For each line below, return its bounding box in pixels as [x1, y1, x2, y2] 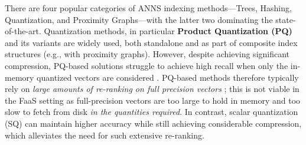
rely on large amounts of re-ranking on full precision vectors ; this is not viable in [5, 83, 300, 95]
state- [275, 13, 296, 25]
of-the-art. [5, 25, 41, 37]
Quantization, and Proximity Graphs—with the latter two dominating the [5, 13, 273, 25]
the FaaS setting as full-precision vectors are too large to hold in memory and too [5, 94, 301, 106]
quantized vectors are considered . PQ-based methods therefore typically [37, 71, 299, 83]
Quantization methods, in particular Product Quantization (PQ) [44, 25, 292, 37]
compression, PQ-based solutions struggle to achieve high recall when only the [5, 59, 288, 71]
